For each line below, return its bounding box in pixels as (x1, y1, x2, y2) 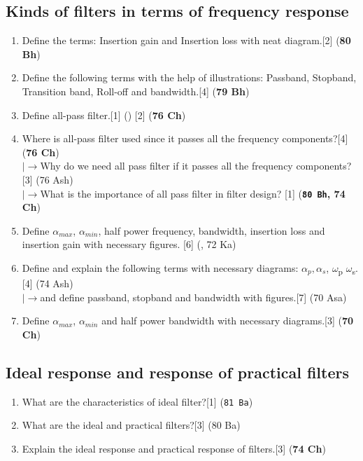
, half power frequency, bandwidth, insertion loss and (98, 223, 325, 238)
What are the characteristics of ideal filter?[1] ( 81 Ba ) (22, 394, 253, 408)
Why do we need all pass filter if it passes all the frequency (40, 158, 293, 173)
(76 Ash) (36, 172, 73, 186)
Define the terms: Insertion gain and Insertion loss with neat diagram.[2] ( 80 (22, 33, 351, 48)
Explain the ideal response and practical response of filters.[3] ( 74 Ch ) (22, 441, 326, 455)
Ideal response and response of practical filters (6, 361, 349, 383)
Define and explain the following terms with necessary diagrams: (22, 260, 299, 275)
